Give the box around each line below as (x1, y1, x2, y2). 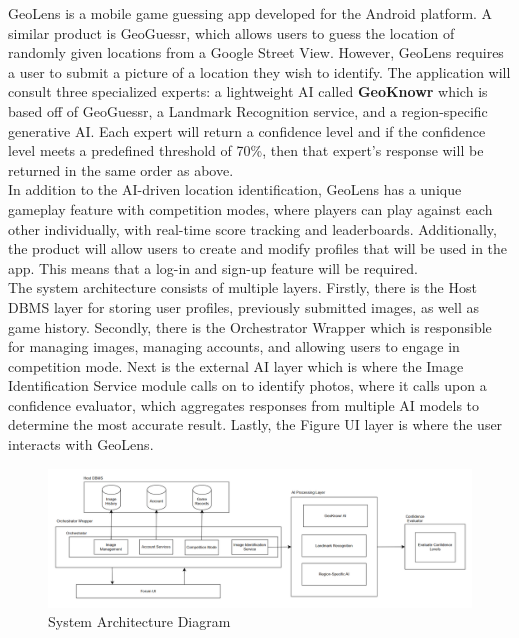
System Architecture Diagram (48, 611, 231, 632)
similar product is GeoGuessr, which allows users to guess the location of (8, 22, 455, 43)
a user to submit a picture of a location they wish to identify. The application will (8, 61, 511, 82)
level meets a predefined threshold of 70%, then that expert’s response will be (8, 140, 484, 161)
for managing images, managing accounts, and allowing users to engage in (8, 336, 460, 357)
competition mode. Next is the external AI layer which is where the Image (8, 355, 464, 376)
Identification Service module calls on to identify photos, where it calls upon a (8, 375, 487, 396)
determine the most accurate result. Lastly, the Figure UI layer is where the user (8, 414, 503, 435)
